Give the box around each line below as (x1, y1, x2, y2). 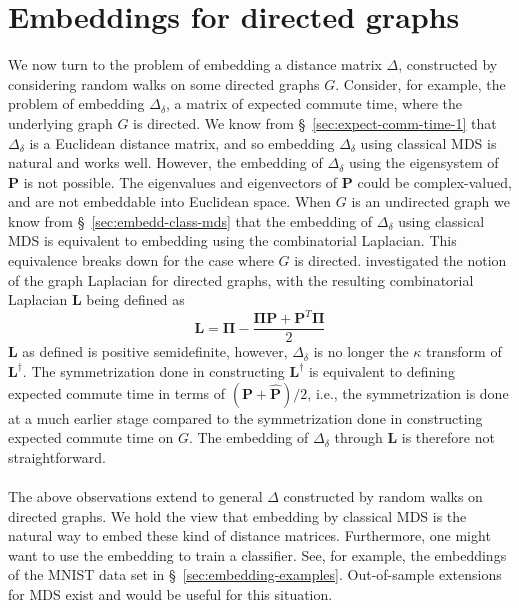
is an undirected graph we (351, 191, 510, 212)
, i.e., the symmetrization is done (307, 382, 509, 403)
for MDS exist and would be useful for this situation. (8, 583, 333, 604)
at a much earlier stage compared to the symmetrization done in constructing (8, 407, 483, 428)
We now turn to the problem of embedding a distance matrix (8, 54, 382, 75)
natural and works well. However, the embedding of (8, 152, 323, 173)
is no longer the (313, 341, 409, 362)
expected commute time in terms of (8, 382, 226, 403)
